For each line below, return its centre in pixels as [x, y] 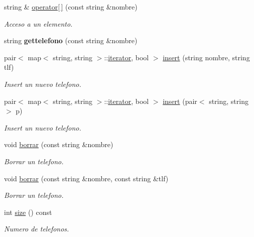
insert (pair [180, 101]
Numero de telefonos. [37, 229]
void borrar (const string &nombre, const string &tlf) [86, 178]
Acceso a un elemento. [38, 23]
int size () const [28, 212]
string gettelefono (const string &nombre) [71, 40]
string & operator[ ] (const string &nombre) [71, 7]
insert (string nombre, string [206, 57]
